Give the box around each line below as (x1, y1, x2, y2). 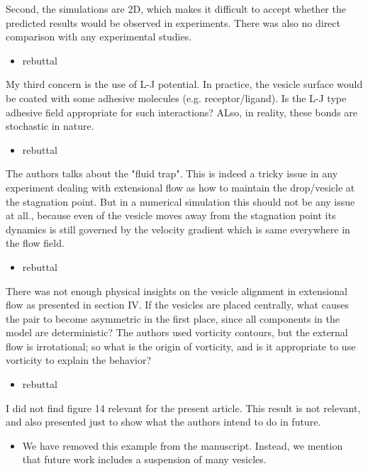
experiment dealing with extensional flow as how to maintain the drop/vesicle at (6, 179, 355, 194)
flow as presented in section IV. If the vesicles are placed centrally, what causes (6, 297, 349, 312)
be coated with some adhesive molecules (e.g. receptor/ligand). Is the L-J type (6, 90, 347, 105)
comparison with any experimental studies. (6, 29, 192, 44)
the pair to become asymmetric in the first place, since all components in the (6, 311, 340, 326)
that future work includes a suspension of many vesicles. (22, 452, 267, 467)
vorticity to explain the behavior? (6, 353, 152, 367)
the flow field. (6, 236, 65, 250)
